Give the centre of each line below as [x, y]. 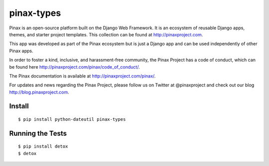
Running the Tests [38, 133]
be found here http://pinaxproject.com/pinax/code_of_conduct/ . [74, 67]
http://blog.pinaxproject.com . [39, 92]
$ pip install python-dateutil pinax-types [72, 120]
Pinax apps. [21, 51]
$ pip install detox [43, 146]
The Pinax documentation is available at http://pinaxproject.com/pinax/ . [82, 76]
